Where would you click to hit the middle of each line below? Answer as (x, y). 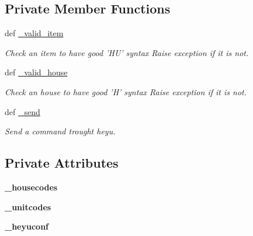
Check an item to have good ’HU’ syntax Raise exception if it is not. (127, 52)
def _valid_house (36, 72)
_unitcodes (28, 206)
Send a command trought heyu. (60, 131)
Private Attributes (62, 163)
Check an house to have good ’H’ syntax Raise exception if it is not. (126, 91)
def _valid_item (34, 33)
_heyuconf (27, 226)
